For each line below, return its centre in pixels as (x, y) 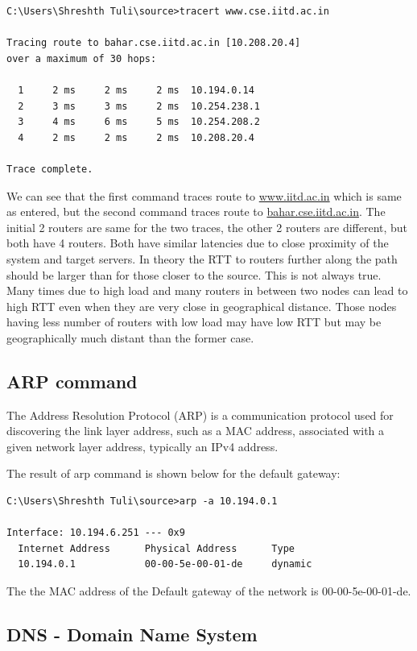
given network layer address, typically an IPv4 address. (142, 446)
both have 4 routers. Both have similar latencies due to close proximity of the (198, 243)
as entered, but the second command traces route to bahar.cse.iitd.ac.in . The (196, 211)
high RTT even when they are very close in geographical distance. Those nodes (202, 306)
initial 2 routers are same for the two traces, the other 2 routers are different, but (207, 227)
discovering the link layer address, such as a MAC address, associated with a (196, 431)
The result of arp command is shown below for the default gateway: (173, 473)
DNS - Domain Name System (132, 634)
